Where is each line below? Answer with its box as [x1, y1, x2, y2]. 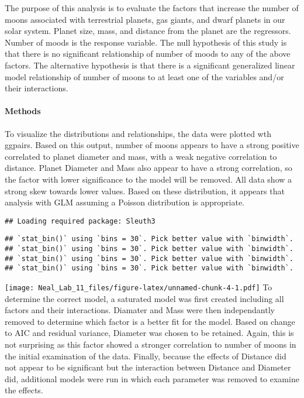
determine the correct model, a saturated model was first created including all [5, 292, 284, 304]
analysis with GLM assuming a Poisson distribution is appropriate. [5, 196, 244, 208]
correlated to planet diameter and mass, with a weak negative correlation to [5, 150, 277, 162]
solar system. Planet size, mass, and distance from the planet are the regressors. [5, 25, 291, 37]
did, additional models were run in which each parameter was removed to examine [5, 372, 299, 385]
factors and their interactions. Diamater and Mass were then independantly [5, 304, 275, 316]
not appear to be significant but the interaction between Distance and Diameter [5, 361, 291, 373]
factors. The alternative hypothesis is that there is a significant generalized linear [5, 59, 295, 71]
